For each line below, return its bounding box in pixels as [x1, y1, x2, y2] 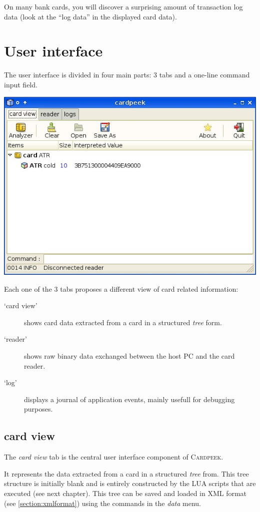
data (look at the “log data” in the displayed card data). [4, 11, 177, 21]
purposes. [24, 404, 53, 414]
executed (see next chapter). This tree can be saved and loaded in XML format [4, 488, 247, 498]
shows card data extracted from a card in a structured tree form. [24, 317, 222, 327]
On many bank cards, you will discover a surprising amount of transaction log [4, 1, 243, 11]
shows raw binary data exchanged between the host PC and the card [24, 351, 235, 361]
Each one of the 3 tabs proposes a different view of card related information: [4, 283, 238, 294]
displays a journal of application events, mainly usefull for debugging [24, 394, 235, 404]
